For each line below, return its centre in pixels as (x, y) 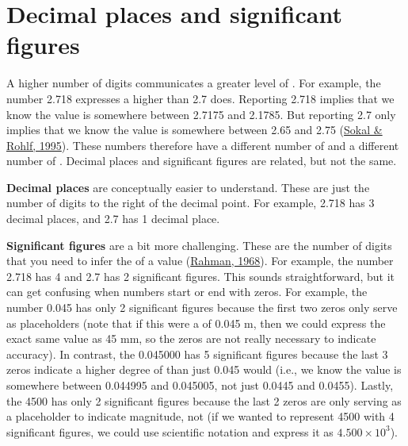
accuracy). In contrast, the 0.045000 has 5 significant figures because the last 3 (197, 354)
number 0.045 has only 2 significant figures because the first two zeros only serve (202, 308)
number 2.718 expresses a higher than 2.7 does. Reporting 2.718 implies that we (200, 98)
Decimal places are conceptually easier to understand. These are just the (188, 187)
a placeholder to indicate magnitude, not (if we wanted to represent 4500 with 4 (200, 416)
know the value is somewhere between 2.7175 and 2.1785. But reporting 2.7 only (201, 114)
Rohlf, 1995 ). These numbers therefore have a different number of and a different (203, 145)
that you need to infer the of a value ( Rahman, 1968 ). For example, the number (200, 261)
